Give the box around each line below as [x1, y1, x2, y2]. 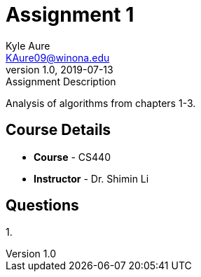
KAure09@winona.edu [6, 51, 110, 64]
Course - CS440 [34, 150, 111, 163]
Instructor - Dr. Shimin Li [34, 172, 149, 185]
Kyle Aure [6, 39, 50, 52]
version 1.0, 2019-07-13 [6, 63, 113, 76]
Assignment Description [6, 75, 116, 87]
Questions [6, 197, 79, 215]
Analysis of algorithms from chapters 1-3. [6, 97, 196, 109]
